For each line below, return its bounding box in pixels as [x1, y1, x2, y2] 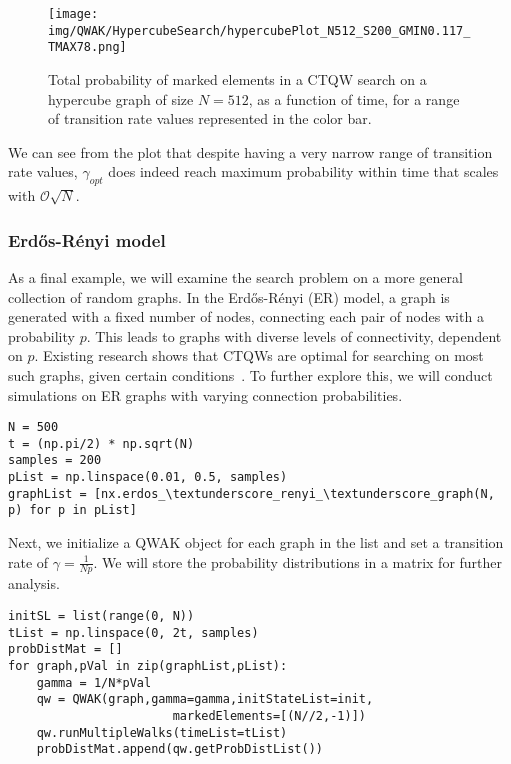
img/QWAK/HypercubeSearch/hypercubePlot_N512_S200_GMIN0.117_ [48, 23, 471, 38]
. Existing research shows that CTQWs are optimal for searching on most [34, 345, 484, 366]
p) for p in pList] [8, 503, 137, 518]
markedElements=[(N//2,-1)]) [172, 709, 366, 723]
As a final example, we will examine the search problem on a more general [8, 266, 463, 287]
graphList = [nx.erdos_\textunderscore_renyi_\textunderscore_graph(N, [8, 486, 495, 501]
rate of [8, 551, 49, 572]
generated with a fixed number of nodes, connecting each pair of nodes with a [8, 306, 484, 327]
